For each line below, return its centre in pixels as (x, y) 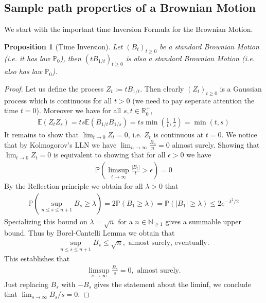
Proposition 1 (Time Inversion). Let (64, 46)
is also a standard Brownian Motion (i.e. (190, 58)
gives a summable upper (203, 221)
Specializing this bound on (46, 221)
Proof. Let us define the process (54, 88)
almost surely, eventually (168, 243)
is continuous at (179, 134)
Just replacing (26, 284)
